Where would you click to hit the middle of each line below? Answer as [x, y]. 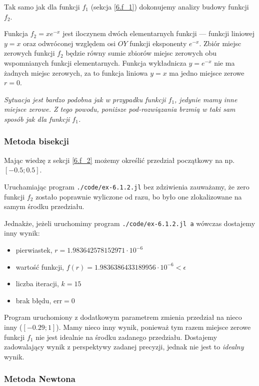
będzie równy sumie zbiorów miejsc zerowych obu [141, 53]
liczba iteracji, [37, 283]
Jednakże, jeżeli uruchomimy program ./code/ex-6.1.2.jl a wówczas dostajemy [130, 223]
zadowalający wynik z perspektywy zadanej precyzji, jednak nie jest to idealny [124, 347]
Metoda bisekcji [37, 141]
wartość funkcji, [40, 266]
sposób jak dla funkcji [37, 119]
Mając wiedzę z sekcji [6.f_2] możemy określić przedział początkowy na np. [119, 160]
